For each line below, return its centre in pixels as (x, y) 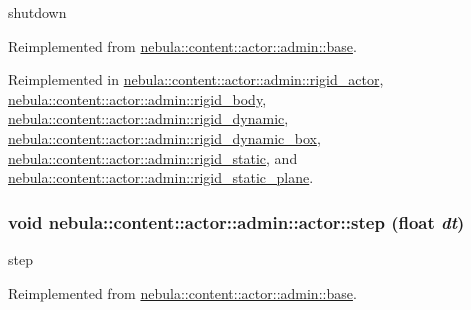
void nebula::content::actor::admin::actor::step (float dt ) (236, 221)
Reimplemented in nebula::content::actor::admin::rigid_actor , (196, 79)
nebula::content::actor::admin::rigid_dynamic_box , (164, 137)
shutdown (37, 12)
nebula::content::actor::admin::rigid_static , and (153, 157)
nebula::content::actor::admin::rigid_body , (137, 98)
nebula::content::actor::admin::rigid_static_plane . (161, 177)
